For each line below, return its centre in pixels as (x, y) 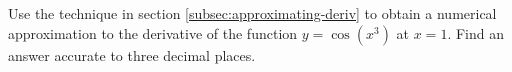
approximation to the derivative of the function (153, 32)
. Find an (475, 32)
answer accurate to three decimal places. (132, 54)
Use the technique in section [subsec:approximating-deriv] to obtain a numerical (252, 13)
